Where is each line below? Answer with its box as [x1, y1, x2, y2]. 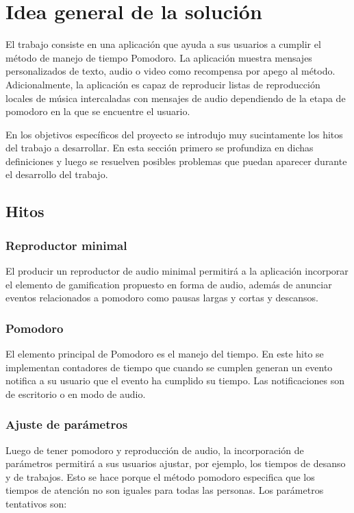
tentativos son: [5, 497, 67, 511]
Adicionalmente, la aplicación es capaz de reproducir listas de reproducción [5, 77, 320, 91]
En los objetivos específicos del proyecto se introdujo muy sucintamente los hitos [5, 127, 343, 141]
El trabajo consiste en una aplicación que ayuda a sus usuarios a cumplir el [5, 37, 321, 51]
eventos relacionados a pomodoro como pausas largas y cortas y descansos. [5, 290, 318, 305]
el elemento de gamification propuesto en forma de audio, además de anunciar [5, 277, 332, 291]
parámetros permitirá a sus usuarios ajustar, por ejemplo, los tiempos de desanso [5, 456, 346, 471]
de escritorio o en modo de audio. [5, 386, 146, 401]
